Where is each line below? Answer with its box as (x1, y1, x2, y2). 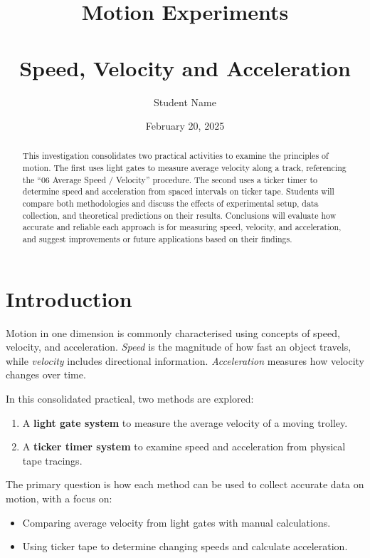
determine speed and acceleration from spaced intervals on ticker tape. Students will (22, 185, 334, 197)
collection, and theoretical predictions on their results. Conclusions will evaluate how (22, 209, 337, 221)
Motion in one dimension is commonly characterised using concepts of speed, (6, 325, 340, 340)
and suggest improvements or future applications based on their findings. (22, 233, 292, 245)
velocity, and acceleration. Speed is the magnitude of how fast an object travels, (6, 339, 351, 354)
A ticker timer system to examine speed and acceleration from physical (22, 439, 346, 454)
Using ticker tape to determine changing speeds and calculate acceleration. (22, 539, 348, 554)
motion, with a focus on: (6, 491, 112, 506)
